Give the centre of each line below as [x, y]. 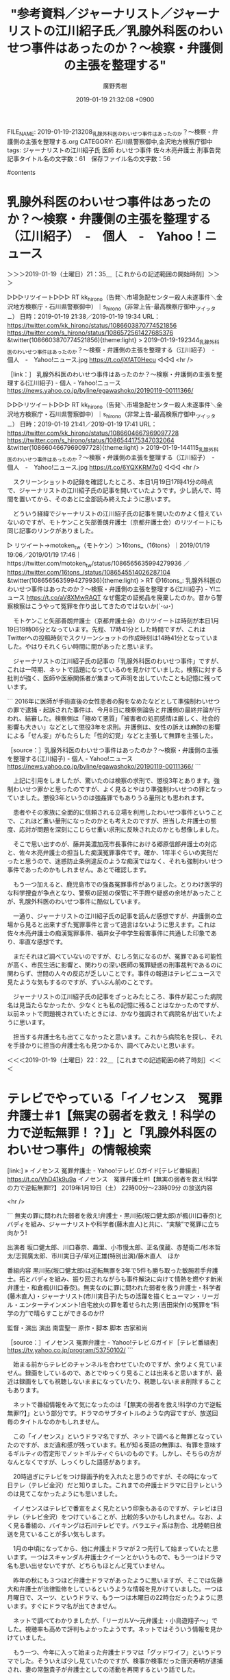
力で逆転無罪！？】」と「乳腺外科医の [112, 1133]
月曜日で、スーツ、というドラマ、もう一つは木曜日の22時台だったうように [112, 1598]
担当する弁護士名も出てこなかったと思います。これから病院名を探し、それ [117, 1037]
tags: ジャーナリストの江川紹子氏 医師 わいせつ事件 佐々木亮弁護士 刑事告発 [114, 150]
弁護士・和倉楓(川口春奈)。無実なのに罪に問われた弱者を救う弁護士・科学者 [114, 1288]
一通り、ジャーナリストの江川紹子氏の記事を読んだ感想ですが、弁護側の [115, 916]
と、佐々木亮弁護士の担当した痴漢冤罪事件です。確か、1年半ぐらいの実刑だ [113, 853]
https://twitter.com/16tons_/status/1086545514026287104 [89, 573]
